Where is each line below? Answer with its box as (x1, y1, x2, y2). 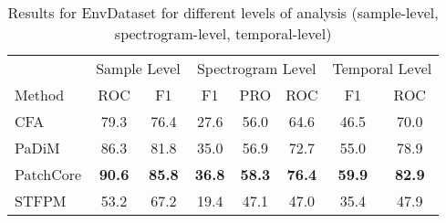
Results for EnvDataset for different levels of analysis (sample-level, (7, 2, 439, 23)
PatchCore (15, 164, 82, 185)
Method (15, 84, 65, 105)
